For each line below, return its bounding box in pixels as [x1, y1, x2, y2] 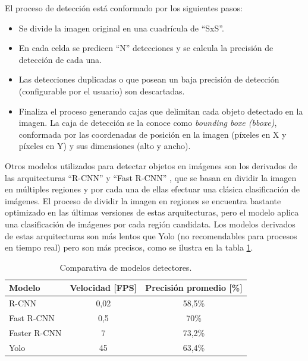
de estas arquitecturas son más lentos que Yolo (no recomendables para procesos [5, 229, 297, 242]
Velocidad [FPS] [70, 281, 137, 294]
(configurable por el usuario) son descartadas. [18, 84, 185, 97]
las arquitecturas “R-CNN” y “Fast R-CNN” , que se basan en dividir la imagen [5, 171, 297, 183]
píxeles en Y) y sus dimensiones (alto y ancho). [18, 140, 191, 152]
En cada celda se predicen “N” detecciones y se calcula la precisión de [18, 42, 274, 54]
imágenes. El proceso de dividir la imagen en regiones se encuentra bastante [5, 194, 281, 207]
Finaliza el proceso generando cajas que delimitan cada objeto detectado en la [18, 104, 303, 117]
